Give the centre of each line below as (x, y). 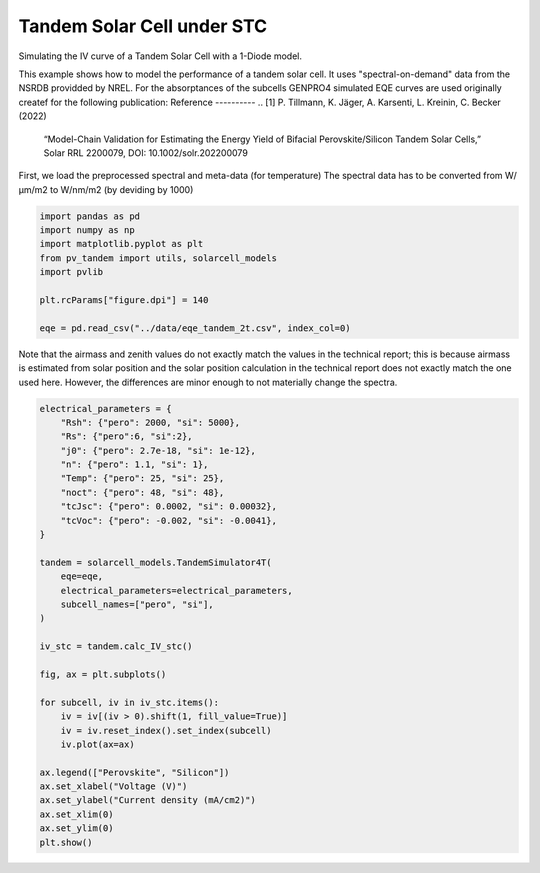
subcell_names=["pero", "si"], (137, 604)
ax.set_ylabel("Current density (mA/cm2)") (148, 800)
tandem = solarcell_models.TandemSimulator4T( (155, 562)
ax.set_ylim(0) (76, 828)
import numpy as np (87, 230)
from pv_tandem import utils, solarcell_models (158, 258)
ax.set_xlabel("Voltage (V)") (113, 786)
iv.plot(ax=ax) (97, 744)
